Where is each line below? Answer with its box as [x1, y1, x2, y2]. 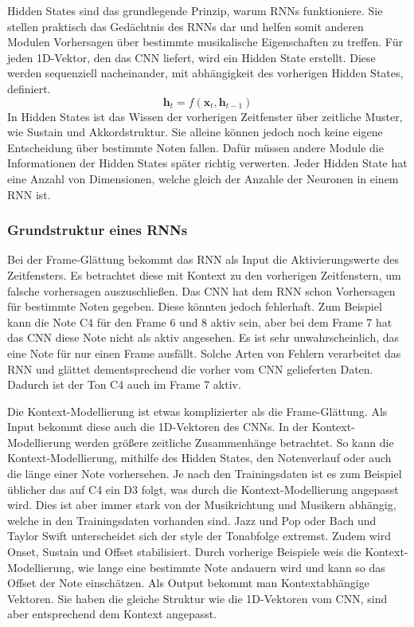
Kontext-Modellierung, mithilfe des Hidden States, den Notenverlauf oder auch [7, 449, 392, 466]
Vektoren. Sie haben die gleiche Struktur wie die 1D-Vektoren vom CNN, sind [7, 590, 388, 606]
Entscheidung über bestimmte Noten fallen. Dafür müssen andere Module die [7, 139, 384, 155]
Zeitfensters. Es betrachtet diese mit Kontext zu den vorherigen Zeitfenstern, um [7, 266, 401, 283]
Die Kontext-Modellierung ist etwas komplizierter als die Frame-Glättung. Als [7, 402, 388, 419]
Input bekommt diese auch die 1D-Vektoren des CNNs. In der [7, 418, 309, 435]
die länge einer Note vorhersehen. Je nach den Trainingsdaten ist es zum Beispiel [7, 465, 402, 482]
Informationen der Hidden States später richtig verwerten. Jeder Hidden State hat [7, 155, 408, 171]
